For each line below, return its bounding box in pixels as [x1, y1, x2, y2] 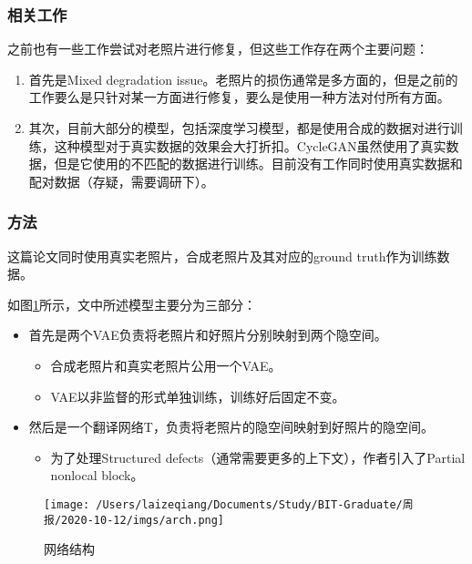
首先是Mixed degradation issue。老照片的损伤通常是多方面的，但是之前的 [28, 69, 458, 88]
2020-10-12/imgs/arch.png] [61, 513, 225, 527]
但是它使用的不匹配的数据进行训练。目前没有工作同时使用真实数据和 [54, 154, 463, 173]
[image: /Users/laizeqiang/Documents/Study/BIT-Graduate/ [44, 497, 403, 511]
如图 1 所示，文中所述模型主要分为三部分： [7, 294, 256, 313]
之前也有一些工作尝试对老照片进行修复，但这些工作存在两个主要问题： [7, 39, 428, 58]
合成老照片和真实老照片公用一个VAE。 [50, 355, 282, 374]
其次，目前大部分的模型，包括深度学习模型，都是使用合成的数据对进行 [28, 118, 450, 137]
